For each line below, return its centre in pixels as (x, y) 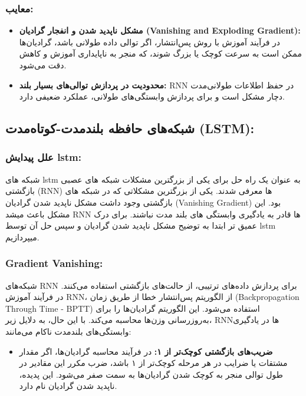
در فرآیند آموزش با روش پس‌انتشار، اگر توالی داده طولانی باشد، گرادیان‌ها (150, 42)
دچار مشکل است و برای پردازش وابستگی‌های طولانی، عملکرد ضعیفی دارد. (152, 96)
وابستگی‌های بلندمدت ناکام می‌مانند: (68, 331)
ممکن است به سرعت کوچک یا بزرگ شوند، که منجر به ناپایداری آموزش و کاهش (160, 53)
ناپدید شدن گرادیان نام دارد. (68, 386)
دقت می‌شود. (43, 65)
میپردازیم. (22, 237)
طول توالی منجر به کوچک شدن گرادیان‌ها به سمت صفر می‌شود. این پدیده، (151, 374)
